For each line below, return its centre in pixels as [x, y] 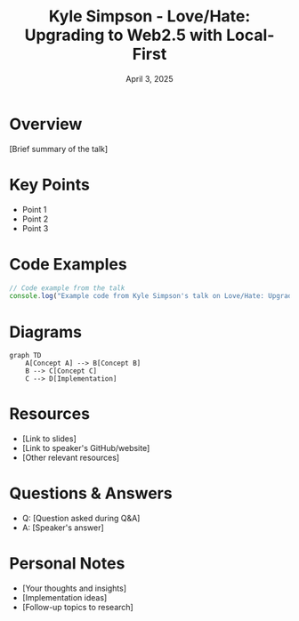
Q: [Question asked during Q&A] [81, 519]
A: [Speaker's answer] [63, 528]
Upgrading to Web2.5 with [124, 35]
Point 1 [34, 209]
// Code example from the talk [67, 288]
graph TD [25, 356]
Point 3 [35, 228]
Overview [46, 124]
